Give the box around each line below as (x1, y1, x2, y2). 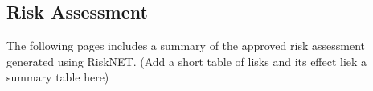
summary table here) (6, 68, 109, 85)
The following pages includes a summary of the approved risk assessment (6, 37, 365, 54)
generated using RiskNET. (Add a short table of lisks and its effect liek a (6, 52, 367, 69)
